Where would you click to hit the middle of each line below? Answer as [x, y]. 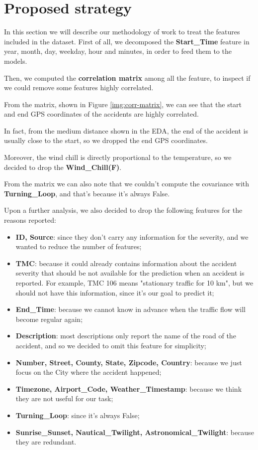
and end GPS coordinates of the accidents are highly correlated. [101, 114]
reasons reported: [30, 220]
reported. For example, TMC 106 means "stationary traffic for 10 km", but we [134, 283]
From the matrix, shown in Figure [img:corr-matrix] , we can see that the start [123, 104]
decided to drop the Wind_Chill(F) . [63, 167]
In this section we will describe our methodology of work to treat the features [122, 32]
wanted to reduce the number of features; [79, 246]
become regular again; [49, 319]
